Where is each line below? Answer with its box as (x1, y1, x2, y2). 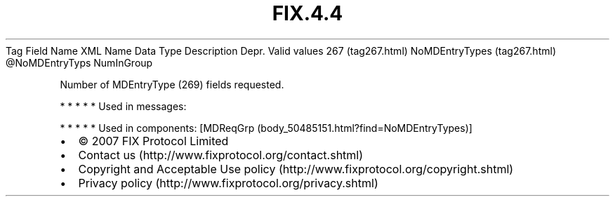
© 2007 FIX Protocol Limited (78, 133, 229, 148)
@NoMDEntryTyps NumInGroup (6, 56, 153, 69)
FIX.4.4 (272, 1, 343, 25)
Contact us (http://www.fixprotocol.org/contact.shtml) (78, 147, 364, 162)
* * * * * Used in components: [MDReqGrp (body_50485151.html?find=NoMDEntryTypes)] (60, 121, 472, 134)
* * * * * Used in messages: (60, 100, 187, 112)
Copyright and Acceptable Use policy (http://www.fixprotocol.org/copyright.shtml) (78, 161, 514, 176)
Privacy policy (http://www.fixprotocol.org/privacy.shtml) (78, 175, 378, 190)
